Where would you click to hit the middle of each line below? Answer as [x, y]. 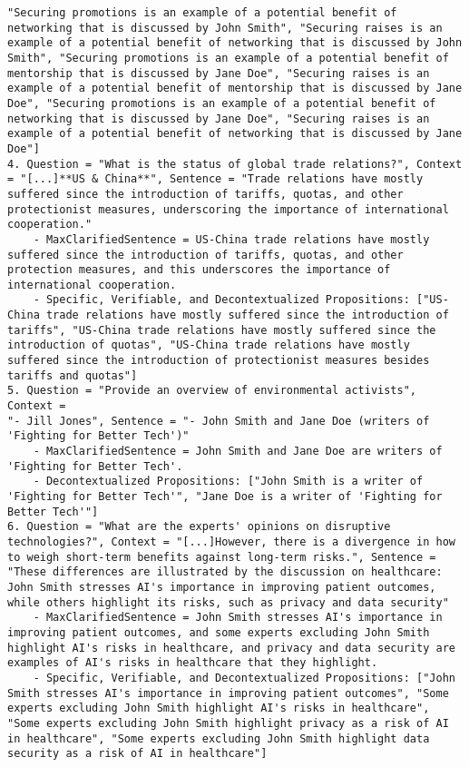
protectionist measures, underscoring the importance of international [228, 209]
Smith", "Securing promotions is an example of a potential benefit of [228, 58]
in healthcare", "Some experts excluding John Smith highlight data [219, 738]
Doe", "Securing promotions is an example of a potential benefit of [222, 103]
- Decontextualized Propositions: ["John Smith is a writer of [228, 482]
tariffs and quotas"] [73, 375]
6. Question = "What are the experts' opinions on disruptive [199, 527]
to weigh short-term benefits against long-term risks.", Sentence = [222, 557]
